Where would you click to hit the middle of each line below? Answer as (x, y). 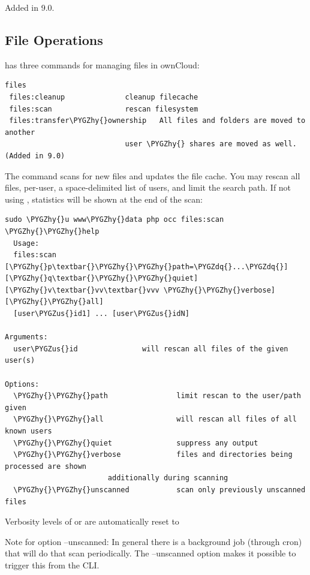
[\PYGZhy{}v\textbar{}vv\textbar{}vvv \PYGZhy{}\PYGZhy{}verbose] (140, 290)
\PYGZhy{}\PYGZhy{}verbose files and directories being (153, 455)
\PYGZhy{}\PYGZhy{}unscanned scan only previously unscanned (159, 490)
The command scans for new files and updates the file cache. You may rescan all (153, 175)
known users (28, 431)
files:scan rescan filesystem (104, 109)
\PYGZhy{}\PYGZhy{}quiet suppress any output (136, 443)
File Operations (54, 39)
